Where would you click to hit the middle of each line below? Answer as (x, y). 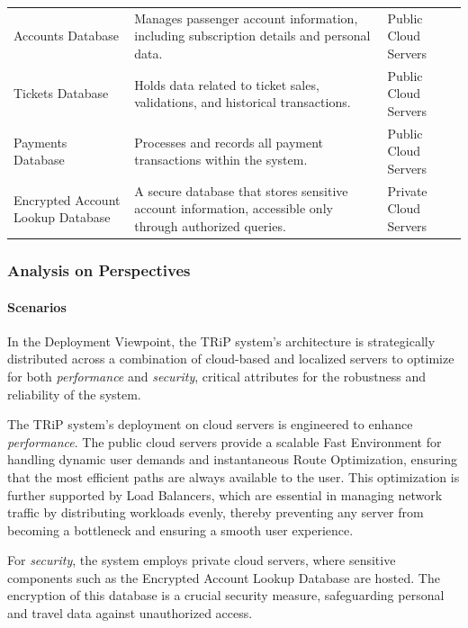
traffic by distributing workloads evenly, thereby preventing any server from (216, 512)
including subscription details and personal (252, 36)
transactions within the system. (221, 160)
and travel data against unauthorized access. (130, 613)
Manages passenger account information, (246, 18)
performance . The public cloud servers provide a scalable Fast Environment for (225, 441)
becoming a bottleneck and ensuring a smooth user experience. (180, 529)
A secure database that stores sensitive (241, 190)
